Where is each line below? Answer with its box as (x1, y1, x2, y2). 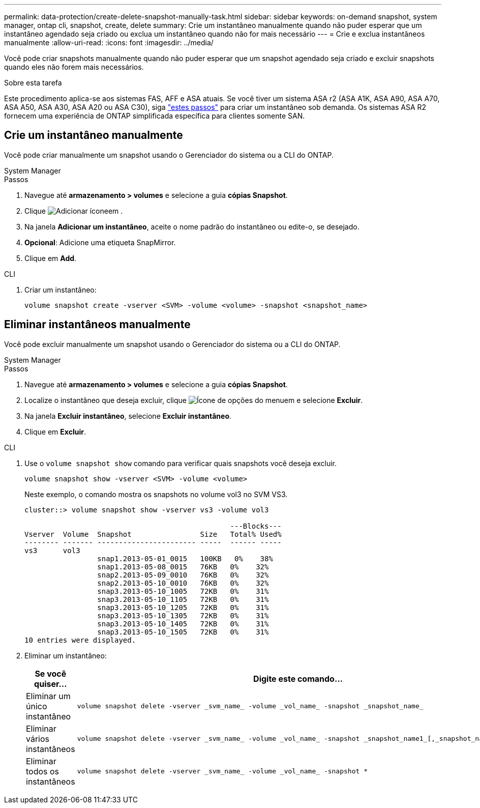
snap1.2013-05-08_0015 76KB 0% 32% (97, 562, 269, 571)
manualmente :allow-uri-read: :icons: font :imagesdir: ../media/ (4, 38, 214, 47)
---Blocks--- (230, 522, 282, 530)
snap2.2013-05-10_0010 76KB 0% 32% (97, 579, 269, 587)
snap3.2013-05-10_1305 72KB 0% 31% (97, 611, 269, 620)
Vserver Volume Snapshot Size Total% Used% (24, 530, 282, 538)
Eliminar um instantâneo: (24, 651, 107, 660)
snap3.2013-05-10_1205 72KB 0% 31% (97, 603, 269, 612)
